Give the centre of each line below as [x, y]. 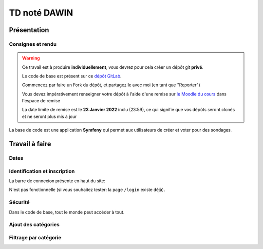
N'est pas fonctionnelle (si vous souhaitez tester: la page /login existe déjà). [87, 190]
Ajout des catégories [34, 225]
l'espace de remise [41, 101]
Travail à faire [30, 144]
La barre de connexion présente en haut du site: [57, 181]
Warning [31, 58]
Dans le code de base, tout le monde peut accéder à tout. [67, 212]
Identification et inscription [42, 171]
